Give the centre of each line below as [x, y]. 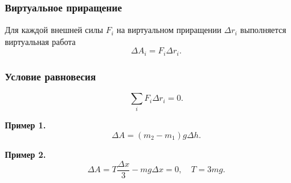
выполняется [263, 30]
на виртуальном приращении [169, 30]
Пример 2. [26, 154]
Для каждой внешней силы [54, 30]
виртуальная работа [40, 41]
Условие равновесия [51, 76]
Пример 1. [26, 125]
